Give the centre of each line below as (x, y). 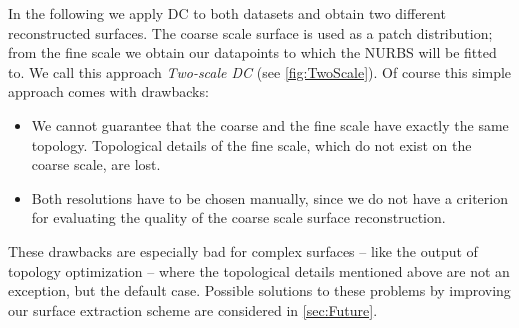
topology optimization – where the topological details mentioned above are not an (259, 270)
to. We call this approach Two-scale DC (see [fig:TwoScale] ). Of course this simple (260, 71)
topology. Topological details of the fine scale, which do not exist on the (251, 144)
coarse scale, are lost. (96, 164)
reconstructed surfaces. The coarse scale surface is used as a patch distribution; (250, 32)
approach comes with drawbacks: (108, 91)
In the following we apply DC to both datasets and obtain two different (227, 13)
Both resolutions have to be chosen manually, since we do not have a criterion (269, 197)
